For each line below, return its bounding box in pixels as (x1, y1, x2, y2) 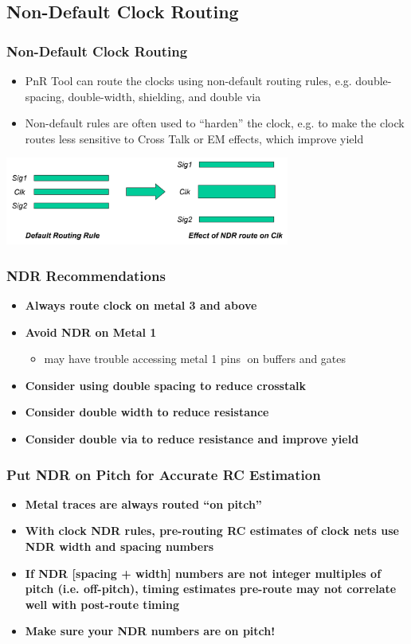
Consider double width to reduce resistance (25, 404, 269, 420)
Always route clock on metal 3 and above (25, 297, 257, 314)
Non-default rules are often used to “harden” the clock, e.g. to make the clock (25, 115, 405, 131)
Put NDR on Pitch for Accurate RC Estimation (6, 464, 321, 484)
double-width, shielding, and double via (68, 88, 261, 104)
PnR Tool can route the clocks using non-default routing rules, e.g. (25, 72, 352, 88)
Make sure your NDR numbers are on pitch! (25, 623, 276, 639)
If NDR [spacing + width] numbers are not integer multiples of (25, 564, 382, 581)
